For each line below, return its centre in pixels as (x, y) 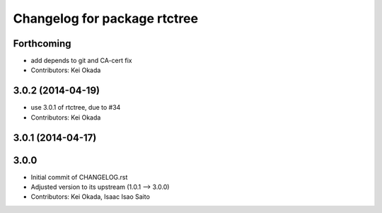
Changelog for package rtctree (105, 18)
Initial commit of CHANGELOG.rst (79, 177)
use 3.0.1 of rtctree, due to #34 (76, 108)
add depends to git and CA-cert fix (81, 61)
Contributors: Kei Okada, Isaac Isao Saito (90, 197)
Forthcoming (42, 44)
